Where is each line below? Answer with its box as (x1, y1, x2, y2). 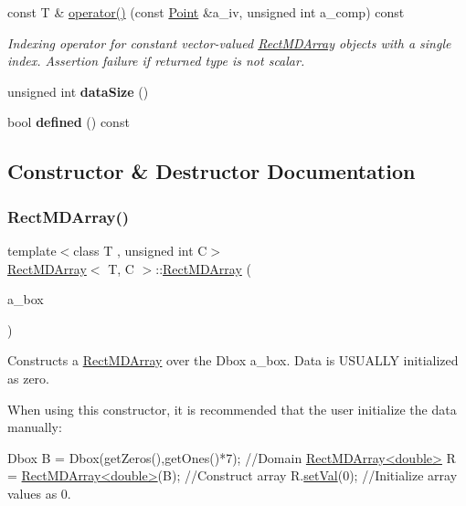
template (7, 240, 57, 259)
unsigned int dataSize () (7, 81, 149, 100)
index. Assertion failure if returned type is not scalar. (7, 51, 305, 70)
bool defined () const (7, 112, 130, 132)
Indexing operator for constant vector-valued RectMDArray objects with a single (7, 33, 451, 52)
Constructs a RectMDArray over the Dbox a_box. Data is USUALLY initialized (7, 351, 459, 370)
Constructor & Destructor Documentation (7, 157, 416, 185)
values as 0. (7, 483, 71, 502)
